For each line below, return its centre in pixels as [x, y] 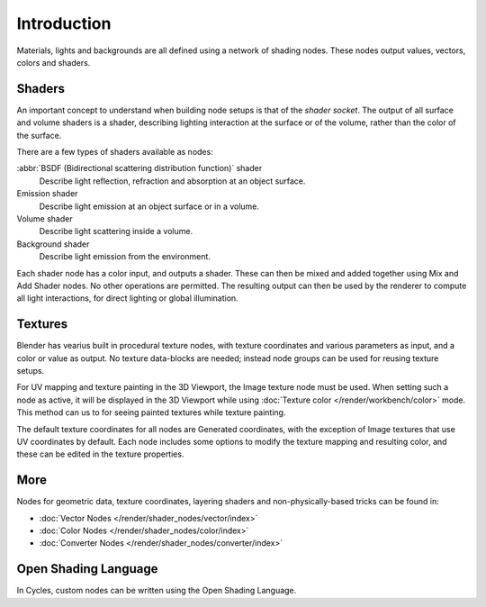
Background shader [53, 244]
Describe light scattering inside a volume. [116, 231]
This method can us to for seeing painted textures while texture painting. [151, 412]
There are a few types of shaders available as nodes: [115, 152]
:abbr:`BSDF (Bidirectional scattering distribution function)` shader [139, 168]
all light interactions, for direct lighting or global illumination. [127, 298]
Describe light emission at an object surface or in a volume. [149, 206]
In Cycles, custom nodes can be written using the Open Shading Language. [157, 591]
